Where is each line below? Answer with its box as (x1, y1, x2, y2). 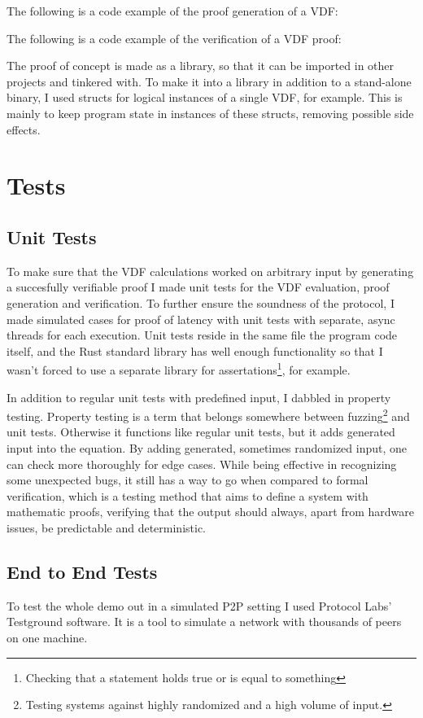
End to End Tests (7, 558, 158, 584)
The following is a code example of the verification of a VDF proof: (7, 29, 342, 46)
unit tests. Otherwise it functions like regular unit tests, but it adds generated (7, 423, 395, 440)
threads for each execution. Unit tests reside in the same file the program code (7, 326, 398, 344)
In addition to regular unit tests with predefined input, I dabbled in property (7, 388, 391, 405)
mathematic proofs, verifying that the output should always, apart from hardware (7, 503, 415, 520)
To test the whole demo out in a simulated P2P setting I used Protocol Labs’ (7, 597, 392, 614)
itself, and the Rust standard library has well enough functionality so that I (7, 342, 383, 359)
